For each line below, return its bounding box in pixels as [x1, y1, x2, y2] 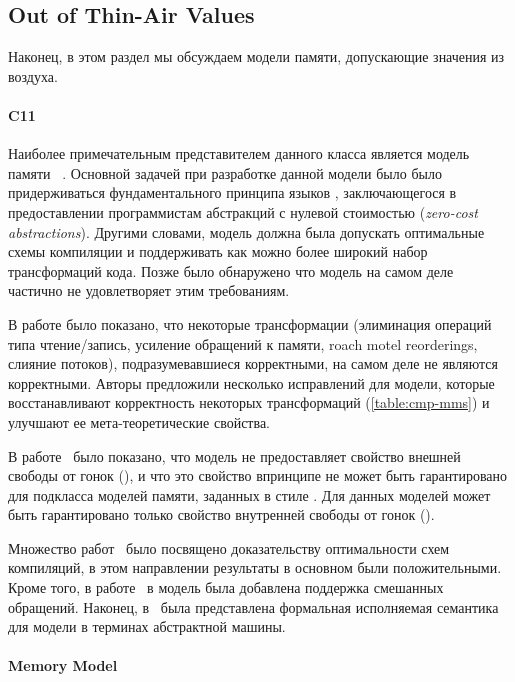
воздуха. [8, 65, 58, 86]
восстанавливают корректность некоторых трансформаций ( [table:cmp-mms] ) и [8, 392, 490, 413]
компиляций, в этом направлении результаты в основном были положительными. [8, 557, 502, 578]
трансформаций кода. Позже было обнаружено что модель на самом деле [8, 260, 454, 281]
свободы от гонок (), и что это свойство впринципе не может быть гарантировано [8, 465, 508, 486]
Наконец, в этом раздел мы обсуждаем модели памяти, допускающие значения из [8, 46, 505, 67]
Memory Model [8, 655, 118, 676]
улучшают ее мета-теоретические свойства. [8, 411, 271, 432]
